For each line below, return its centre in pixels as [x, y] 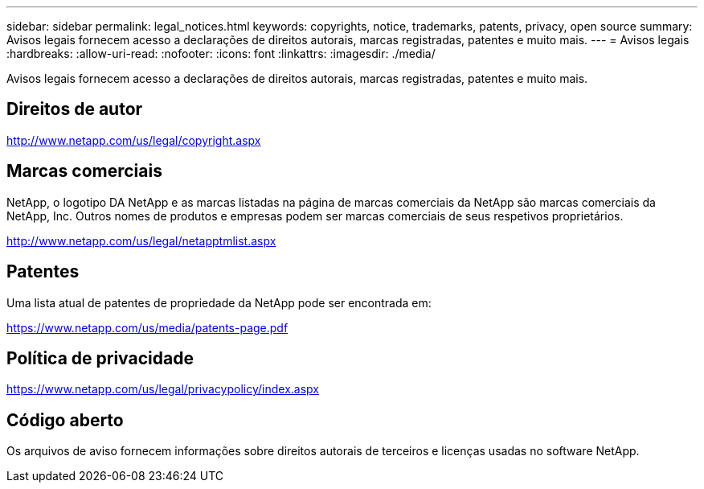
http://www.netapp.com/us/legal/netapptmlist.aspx [141, 240]
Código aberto [65, 420]
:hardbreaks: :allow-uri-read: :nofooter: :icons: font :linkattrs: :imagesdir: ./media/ [221, 53]
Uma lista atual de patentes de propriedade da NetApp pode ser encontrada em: [219, 302]
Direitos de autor [75, 109]
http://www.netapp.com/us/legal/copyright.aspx [134, 140]
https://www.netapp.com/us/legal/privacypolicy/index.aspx [163, 389]
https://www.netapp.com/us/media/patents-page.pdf [147, 327]
